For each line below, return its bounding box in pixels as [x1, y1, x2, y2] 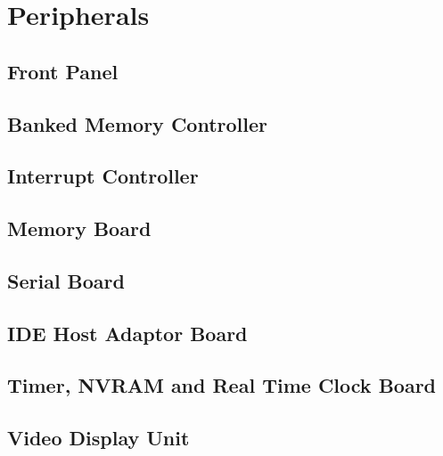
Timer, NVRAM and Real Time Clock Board [7, 371, 437, 399]
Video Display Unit [7, 424, 190, 452]
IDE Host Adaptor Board [7, 319, 248, 346]
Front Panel [7, 57, 119, 85]
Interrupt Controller [7, 162, 199, 190]
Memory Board [7, 215, 152, 242]
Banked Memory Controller [7, 110, 267, 137]
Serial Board [7, 266, 125, 294]
